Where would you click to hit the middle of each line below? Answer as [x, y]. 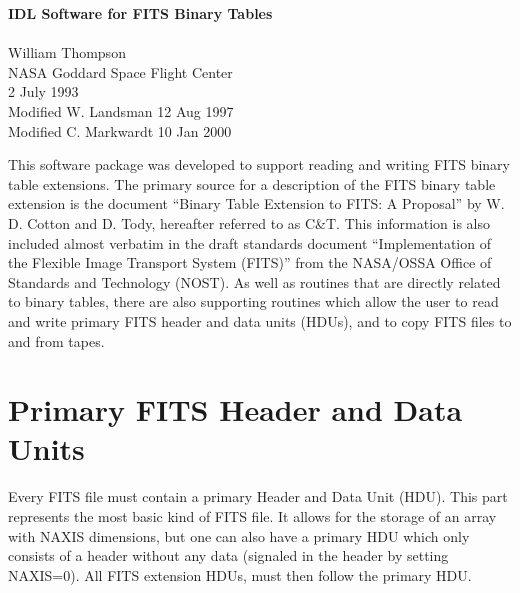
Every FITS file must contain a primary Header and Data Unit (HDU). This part [258, 496]
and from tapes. [56, 340]
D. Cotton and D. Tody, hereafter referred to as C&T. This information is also [249, 222]
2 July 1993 [43, 91]
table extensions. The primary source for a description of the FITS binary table [252, 183]
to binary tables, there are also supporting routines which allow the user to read [253, 301]
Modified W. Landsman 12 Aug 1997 [121, 110]
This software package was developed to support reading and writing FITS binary [259, 164]
